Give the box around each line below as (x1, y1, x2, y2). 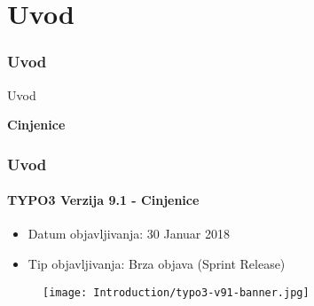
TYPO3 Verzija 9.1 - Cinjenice (7, 191, 200, 209)
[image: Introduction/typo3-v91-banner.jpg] (43, 286, 310, 299)
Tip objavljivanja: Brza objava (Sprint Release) (27, 255, 286, 273)
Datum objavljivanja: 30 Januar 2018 (27, 224, 230, 243)
